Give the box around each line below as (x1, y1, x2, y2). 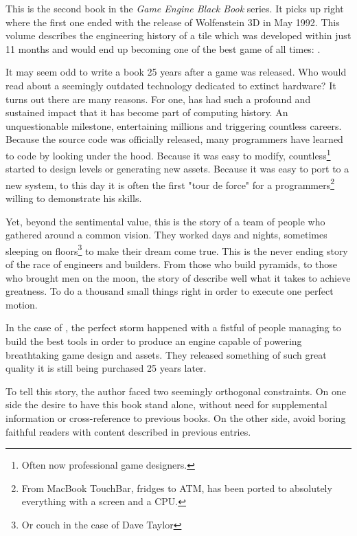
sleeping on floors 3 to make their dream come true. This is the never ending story (5, 241, 348, 258)
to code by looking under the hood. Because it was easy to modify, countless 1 (5, 146, 331, 162)
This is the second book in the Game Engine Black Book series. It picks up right (5, 1, 344, 15)
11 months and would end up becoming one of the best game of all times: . (5, 41, 321, 56)
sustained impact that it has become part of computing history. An (5, 105, 288, 120)
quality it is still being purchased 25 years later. (5, 361, 207, 375)
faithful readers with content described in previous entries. (5, 424, 251, 438)
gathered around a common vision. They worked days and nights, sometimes (5, 227, 327, 242)
